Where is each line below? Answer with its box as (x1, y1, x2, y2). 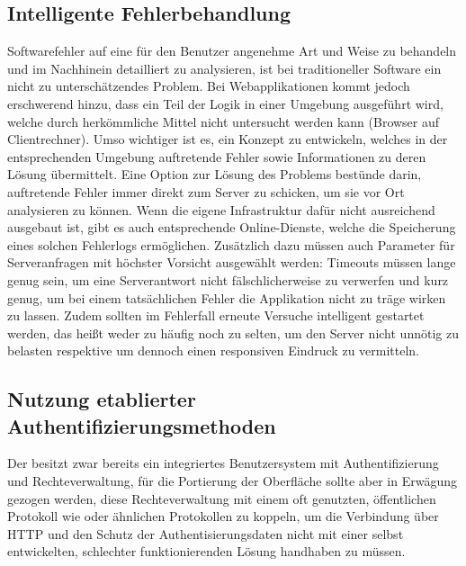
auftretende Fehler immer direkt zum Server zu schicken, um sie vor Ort (7, 182, 405, 201)
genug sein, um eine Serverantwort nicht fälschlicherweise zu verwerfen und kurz (7, 270, 449, 289)
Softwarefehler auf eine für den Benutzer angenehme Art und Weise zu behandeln (7, 41, 457, 60)
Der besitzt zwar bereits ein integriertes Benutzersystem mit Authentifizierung (7, 454, 439, 472)
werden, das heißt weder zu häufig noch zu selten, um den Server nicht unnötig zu (7, 323, 459, 342)
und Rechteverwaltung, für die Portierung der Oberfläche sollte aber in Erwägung (7, 472, 457, 490)
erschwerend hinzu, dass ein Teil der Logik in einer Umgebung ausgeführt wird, (7, 94, 444, 112)
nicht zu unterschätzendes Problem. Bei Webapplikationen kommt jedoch (7, 76, 410, 95)
